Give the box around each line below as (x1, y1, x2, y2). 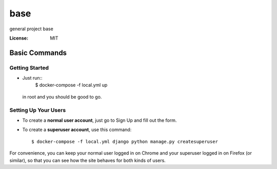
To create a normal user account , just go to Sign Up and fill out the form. (22, 117, 177, 123)
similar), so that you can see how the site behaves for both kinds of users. (9, 157, 166, 163)
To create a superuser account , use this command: (22, 126, 132, 133)
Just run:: (22, 75, 43, 81)
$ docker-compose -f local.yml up (35, 82, 108, 88)
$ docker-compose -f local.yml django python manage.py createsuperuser (31, 139, 218, 144)
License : (9, 35, 28, 41)
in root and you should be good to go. (22, 93, 102, 100)
